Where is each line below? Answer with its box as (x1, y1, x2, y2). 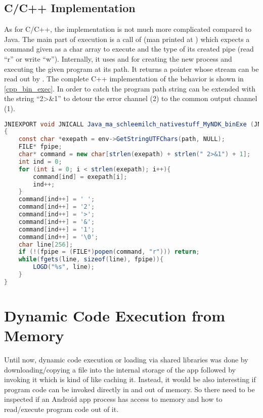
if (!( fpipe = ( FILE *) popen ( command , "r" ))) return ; (18, 248, 200, 256)
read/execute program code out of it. (4, 404, 119, 414)
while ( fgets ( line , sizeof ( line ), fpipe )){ (18, 256, 164, 263)
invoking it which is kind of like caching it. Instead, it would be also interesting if (4, 374, 256, 385)
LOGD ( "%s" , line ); (33, 263, 95, 271)
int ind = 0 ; (18, 158, 62, 165)
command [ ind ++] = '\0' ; (18, 233, 99, 241)
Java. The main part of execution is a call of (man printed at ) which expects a (4, 33, 250, 44)
